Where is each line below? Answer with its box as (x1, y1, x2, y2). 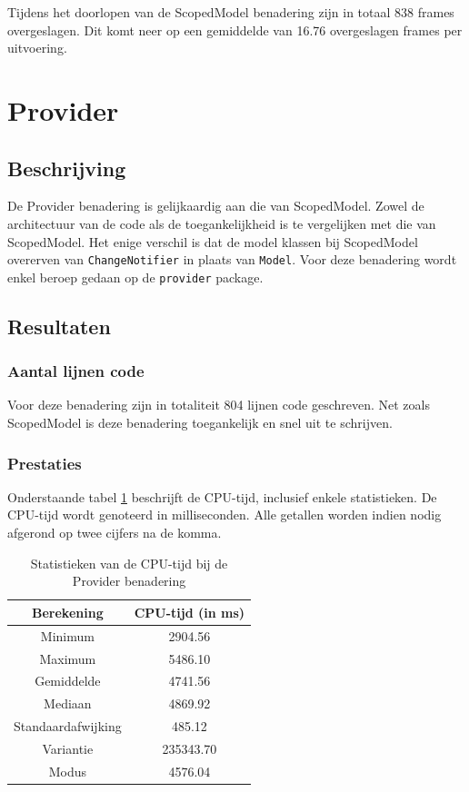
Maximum (39, 648, 96, 668)
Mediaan (44, 694, 92, 713)
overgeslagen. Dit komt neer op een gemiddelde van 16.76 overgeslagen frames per (7, 20, 463, 39)
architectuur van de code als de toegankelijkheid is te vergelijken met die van (7, 213, 436, 233)
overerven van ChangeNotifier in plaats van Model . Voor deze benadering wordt (7, 250, 457, 269)
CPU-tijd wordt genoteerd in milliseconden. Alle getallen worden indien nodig (7, 505, 442, 524)
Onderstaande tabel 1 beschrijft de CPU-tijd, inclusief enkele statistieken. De (7, 487, 437, 506)
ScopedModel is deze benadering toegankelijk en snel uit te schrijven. (7, 413, 393, 432)
